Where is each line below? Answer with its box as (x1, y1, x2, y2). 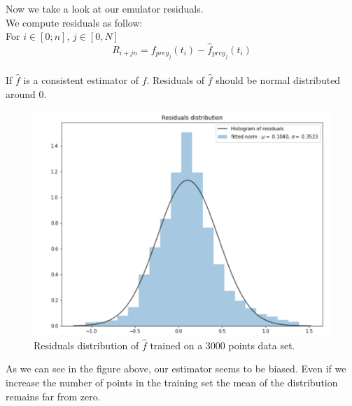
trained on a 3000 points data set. (150, 337, 295, 352)
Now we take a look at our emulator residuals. (6, 1, 204, 15)
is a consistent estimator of (23, 73, 139, 87)
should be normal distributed (216, 73, 341, 87)
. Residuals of (146, 73, 204, 87)
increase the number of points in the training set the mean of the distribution (6, 375, 338, 390)
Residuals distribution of (34, 337, 139, 352)
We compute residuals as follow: (6, 15, 143, 29)
